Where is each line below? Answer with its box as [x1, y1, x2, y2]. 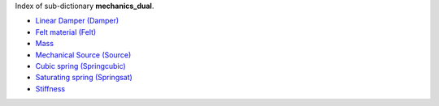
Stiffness [35, 83, 65, 93]
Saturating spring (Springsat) [35, 73, 133, 83]
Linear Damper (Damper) [35, 16, 120, 26]
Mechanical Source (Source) [35, 49, 132, 60]
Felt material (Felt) [35, 27, 97, 36]
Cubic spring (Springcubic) [35, 61, 126, 70]
